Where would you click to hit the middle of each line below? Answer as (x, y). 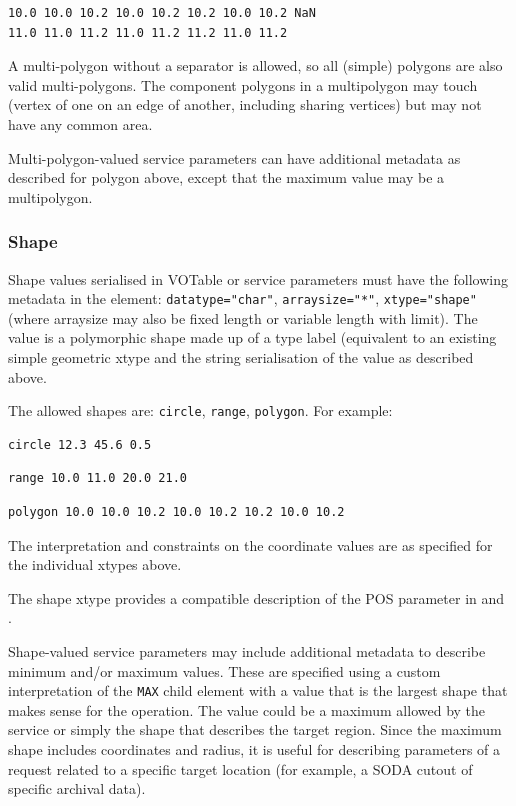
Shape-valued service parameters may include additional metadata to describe (247, 651)
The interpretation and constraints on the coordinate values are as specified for (250, 544)
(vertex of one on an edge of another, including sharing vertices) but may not (245, 104)
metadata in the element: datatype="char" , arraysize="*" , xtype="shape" (242, 298)
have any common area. (80, 123)
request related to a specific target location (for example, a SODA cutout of (240, 768)
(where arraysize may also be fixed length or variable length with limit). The (243, 317)
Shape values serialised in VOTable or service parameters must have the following (258, 278)
